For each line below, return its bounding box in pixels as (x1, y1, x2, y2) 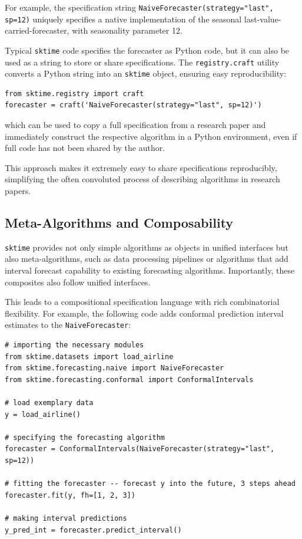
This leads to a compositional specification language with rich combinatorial (5, 295, 280, 308)
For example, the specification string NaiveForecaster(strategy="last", (5, 1, 274, 13)
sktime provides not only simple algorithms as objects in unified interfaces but (5, 241, 288, 253)
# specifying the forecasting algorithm (5, 433, 165, 442)
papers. (5, 185, 31, 197)
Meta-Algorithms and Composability (5, 213, 234, 232)
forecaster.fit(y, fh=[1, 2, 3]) (5, 491, 135, 499)
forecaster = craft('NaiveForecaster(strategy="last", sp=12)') (5, 101, 262, 110)
